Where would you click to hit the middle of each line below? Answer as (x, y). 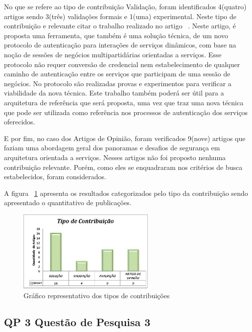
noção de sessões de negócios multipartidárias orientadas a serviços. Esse (113, 54)
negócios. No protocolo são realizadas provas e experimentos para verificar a (118, 83)
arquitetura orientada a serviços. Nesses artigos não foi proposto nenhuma (115, 157)
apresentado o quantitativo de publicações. (68, 202)
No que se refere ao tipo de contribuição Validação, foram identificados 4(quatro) (125, 6)
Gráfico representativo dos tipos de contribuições (97, 295)
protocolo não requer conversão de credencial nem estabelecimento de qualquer (122, 64)
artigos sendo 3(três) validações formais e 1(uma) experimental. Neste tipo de (120, 16)
